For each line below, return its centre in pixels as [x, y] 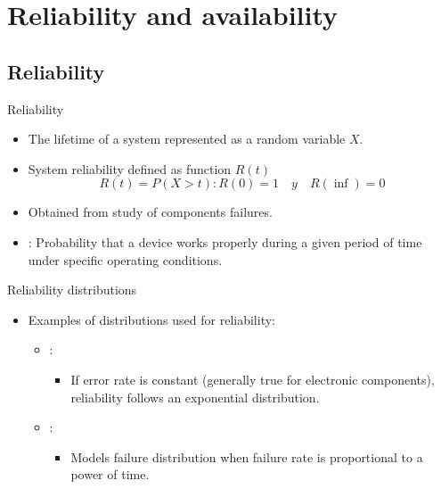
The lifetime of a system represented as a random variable [187, 139]
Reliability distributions [72, 290]
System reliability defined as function [130, 168]
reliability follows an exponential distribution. [195, 397]
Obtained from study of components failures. [150, 212]
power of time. [110, 474]
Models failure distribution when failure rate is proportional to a [247, 456]
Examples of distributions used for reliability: [151, 319]
